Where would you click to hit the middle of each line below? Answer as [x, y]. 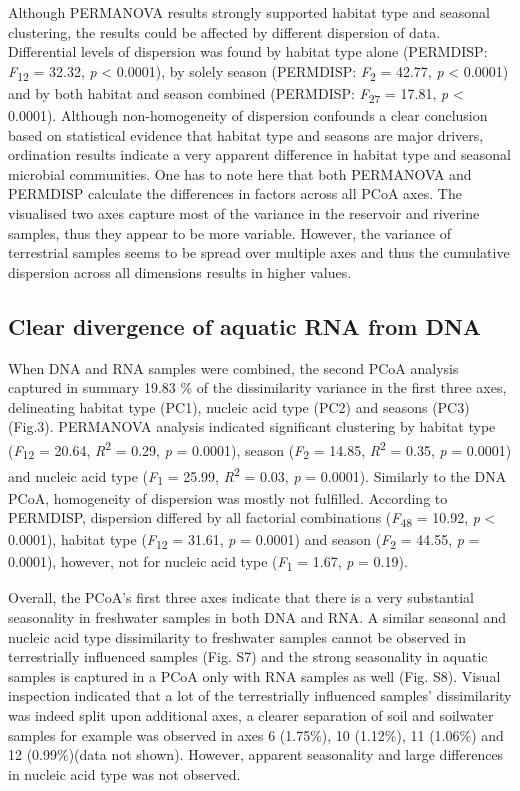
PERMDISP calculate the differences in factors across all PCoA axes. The [235, 193]
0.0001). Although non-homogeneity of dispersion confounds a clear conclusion [248, 115]
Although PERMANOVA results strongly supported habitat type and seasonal [249, 12]
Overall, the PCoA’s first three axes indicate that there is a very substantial [241, 597]
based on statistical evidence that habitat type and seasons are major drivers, [246, 134]
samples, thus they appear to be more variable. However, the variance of [229, 232]
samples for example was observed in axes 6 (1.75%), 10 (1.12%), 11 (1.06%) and [256, 734]
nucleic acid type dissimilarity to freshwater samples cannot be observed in [237, 636]
